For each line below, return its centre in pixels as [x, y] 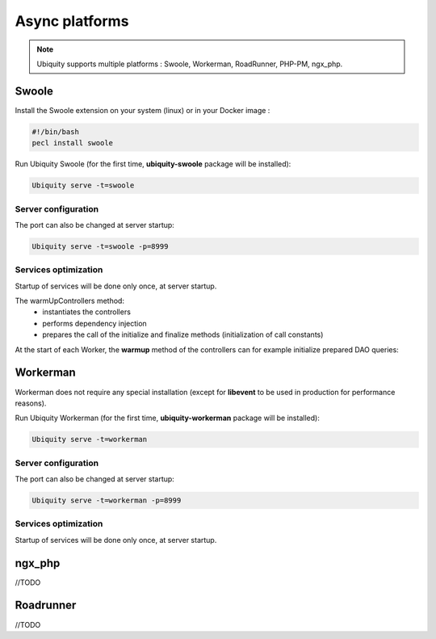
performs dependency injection [94, 323]
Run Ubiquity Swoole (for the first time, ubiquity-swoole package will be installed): [153, 164]
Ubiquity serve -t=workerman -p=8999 [107, 500]
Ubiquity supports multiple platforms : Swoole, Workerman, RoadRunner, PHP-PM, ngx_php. [190, 64]
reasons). [31, 403]
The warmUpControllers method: [70, 301]
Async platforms [72, 21]
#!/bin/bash [56, 132]
